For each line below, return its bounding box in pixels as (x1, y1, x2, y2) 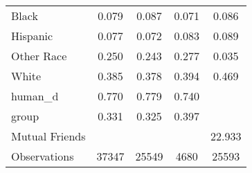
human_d (11, 88, 59, 104)
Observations (11, 148, 74, 164)
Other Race (11, 48, 67, 64)
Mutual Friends (11, 128, 86, 144)
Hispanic (11, 28, 53, 44)
